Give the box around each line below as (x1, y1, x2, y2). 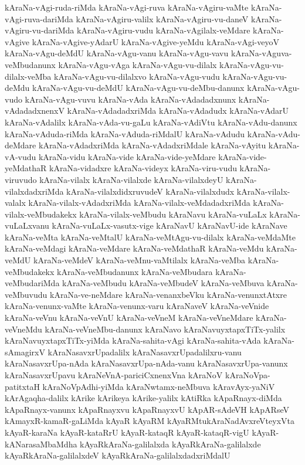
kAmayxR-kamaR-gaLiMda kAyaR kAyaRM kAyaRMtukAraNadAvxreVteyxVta (5, 415, 295, 427)
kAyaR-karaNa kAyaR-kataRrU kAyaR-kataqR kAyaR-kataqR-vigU (5, 426, 249, 438)
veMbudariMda (5, 277, 60, 289)
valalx (5, 196, 26, 209)
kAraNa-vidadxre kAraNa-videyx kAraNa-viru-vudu (49, 162, 237, 174)
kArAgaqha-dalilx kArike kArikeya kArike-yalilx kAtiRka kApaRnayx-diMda (5, 392, 282, 404)
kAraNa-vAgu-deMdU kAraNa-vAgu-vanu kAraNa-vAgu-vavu (5, 47, 229, 59)
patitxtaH (5, 380, 40, 392)
